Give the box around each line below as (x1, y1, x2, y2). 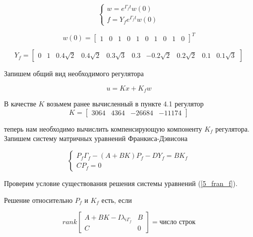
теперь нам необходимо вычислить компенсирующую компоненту (4, 123, 202, 134)
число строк (159, 219, 196, 226)
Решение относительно (4, 194, 73, 205)
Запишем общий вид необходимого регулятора (4, 68, 144, 79)
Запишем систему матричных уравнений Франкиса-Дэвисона (4, 133, 188, 143)
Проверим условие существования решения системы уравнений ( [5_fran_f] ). (4, 178, 238, 189)
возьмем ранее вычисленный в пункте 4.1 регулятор (47, 98, 204, 109)
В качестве (4, 98, 36, 109)
